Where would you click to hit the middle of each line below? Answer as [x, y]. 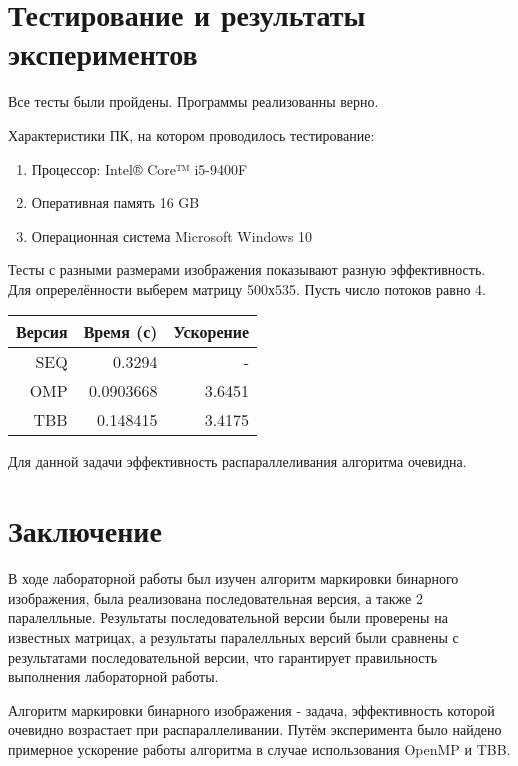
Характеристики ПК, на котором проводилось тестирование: [191, 134]
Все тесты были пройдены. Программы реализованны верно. [193, 101]
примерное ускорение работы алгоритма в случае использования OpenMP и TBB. [259, 748]
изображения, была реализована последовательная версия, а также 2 [215, 597]
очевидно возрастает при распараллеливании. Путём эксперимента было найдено [255, 729]
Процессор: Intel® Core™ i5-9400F [139, 168]
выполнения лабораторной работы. [113, 676]
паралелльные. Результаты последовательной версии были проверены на [228, 617]
